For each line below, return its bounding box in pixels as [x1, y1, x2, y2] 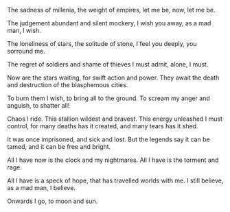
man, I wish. [7, 27, 41, 34]
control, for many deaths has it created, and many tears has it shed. [7, 122, 198, 130]
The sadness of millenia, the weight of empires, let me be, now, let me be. [7, 6, 216, 14]
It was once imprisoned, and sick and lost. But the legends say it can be [7, 135, 211, 143]
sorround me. [7, 47, 46, 55]
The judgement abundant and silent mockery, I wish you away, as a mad [7, 19, 211, 27]
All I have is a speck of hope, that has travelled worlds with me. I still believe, [7, 176, 224, 185]
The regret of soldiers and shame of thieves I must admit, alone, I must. [7, 60, 209, 68]
